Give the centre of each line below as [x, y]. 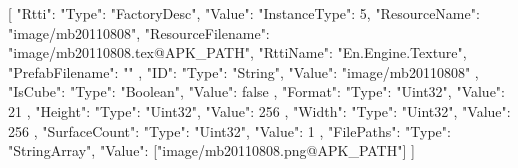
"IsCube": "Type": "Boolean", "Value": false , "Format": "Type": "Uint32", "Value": [257, 91]
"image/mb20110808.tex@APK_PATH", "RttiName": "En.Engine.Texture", [237, 52]
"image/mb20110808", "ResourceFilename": [139, 32]
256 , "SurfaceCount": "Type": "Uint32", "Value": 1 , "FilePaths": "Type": [229, 130]
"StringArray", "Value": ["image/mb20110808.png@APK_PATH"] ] [211, 150]
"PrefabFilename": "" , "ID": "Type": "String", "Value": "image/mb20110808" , [243, 71]
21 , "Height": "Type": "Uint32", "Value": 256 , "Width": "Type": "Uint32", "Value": [259, 110]
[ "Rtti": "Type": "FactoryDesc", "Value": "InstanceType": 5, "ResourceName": [244, 13]
